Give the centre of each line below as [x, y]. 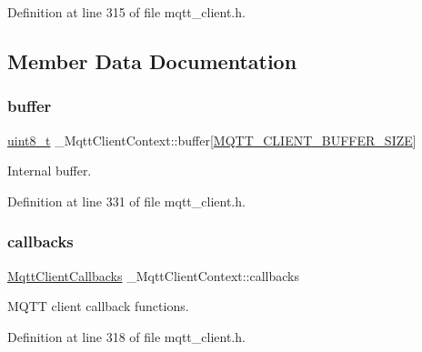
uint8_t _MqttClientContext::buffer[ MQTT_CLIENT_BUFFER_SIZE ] [212, 140]
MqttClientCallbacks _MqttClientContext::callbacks [154, 275]
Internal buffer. [50, 171]
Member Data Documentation [152, 60]
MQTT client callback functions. [98, 306]
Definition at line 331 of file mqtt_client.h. [126, 201]
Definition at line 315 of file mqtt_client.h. [126, 12]
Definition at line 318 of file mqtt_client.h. [126, 336]
